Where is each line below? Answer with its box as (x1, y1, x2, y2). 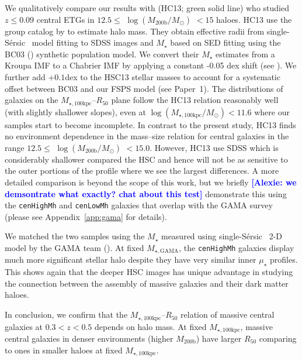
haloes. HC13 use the (216, 13, 292, 25)
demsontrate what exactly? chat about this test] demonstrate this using (5, 187, 287, 200)
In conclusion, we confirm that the (5, 308, 128, 321)
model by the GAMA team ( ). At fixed (5, 242, 144, 254)
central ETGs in (36, 13, 95, 25)
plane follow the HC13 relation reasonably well (111, 94, 279, 106)
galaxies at (5, 320, 43, 332)
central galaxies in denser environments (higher (5, 332, 173, 344)
